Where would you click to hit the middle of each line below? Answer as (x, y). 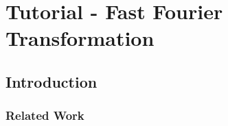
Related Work (45, 115)
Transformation (80, 38)
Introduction (52, 81)
